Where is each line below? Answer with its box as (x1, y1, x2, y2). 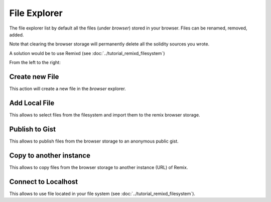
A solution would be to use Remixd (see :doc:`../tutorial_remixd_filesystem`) (9, 50, 165, 56)
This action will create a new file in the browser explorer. (9, 85, 126, 92)
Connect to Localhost (9, 177, 78, 186)
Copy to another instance (9, 151, 90, 159)
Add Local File (9, 98, 55, 107)
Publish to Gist (9, 125, 56, 133)
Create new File (9, 72, 59, 81)
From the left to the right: (9, 59, 61, 65)
